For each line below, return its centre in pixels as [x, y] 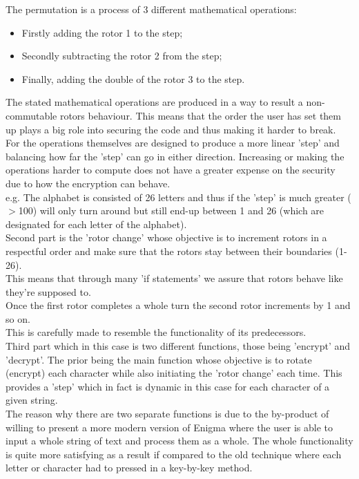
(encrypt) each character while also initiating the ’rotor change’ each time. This [174, 373]
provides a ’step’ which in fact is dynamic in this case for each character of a [168, 386]
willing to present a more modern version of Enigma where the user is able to [169, 427]
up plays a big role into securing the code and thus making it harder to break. [171, 129]
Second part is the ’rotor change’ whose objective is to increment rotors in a [166, 237]
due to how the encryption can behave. [88, 183]
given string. [32, 400]
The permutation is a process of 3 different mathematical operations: [151, 9]
